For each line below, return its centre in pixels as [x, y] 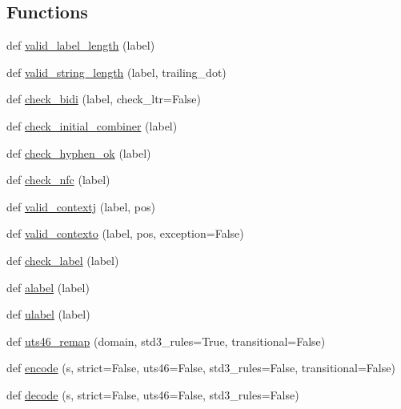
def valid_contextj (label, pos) [81, 206]
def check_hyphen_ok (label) [79, 152]
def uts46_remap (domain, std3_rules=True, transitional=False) [166, 341]
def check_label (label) [63, 260]
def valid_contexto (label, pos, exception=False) [125, 233]
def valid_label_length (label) [81, 45]
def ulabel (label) [48, 314]
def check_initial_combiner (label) [92, 125]
